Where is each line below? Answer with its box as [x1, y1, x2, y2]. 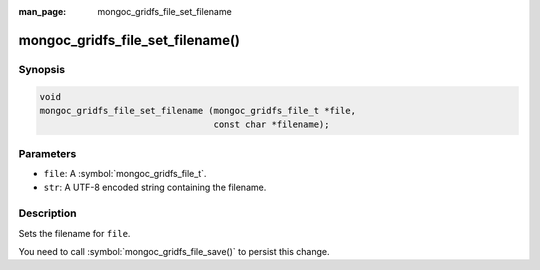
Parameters [18, 146, 77, 160]
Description [18, 206, 77, 220]
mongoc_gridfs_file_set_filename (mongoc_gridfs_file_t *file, [39, 105, 357, 116]
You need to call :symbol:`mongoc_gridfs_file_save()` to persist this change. [18, 246, 330, 257]
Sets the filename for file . [18, 227, 131, 239]
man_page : [18, 6, 67, 17]
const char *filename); [213, 119, 330, 130]
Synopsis [18, 62, 65, 76]
